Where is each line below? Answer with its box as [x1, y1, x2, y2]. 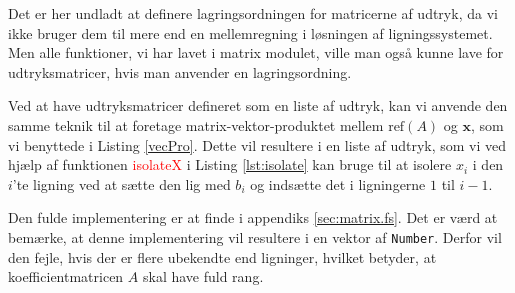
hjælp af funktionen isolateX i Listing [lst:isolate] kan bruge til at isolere [8, 154, 452, 175]
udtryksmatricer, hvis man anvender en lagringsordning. [8, 61, 352, 82]
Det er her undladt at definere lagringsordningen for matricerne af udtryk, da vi [8, 3, 498, 23]
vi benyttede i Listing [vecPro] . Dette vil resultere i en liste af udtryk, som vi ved [8, 134, 507, 155]
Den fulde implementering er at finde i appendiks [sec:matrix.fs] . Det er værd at [8, 207, 498, 228]
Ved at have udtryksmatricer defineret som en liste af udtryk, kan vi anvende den [8, 95, 508, 116]
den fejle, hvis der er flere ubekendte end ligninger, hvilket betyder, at [8, 246, 437, 267]
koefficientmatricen [8, 266, 124, 287]
